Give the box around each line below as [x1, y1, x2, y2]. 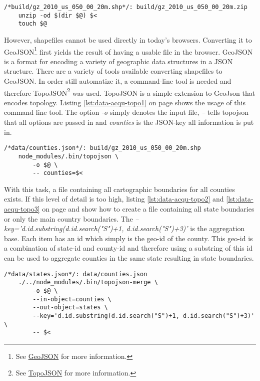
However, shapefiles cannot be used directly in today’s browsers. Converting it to [4, 34, 252, 45]
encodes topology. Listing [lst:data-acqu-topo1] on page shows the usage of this [4, 97, 245, 107]
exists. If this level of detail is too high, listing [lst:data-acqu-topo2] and [4, 194, 224, 204]
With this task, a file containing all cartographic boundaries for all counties [4, 183, 235, 194]
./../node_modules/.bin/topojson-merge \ [18, 279, 158, 286]
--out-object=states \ [32, 304, 108, 311]
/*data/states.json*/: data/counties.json [4, 270, 147, 278]
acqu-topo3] [4, 204, 40, 214]
